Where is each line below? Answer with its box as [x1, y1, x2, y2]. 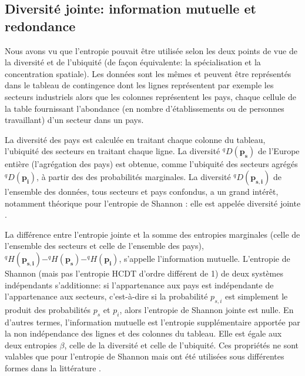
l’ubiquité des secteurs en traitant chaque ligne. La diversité [5, 145, 220, 157]
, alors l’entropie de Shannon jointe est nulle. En [119, 303, 294, 315]
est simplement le [224, 290, 288, 302]
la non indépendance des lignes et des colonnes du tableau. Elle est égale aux [5, 327, 282, 340]
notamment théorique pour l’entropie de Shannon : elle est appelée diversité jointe [5, 197, 301, 209]
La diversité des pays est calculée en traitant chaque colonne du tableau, [5, 133, 266, 145]
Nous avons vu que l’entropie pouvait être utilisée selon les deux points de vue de [5, 44, 297, 56]
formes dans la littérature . [5, 362, 102, 374]
